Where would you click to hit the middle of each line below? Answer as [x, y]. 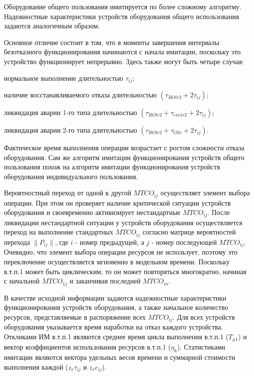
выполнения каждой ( [36, 366]
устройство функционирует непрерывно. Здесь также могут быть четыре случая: [124, 61]
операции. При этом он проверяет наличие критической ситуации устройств [117, 202]
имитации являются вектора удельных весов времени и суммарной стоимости [120, 357]
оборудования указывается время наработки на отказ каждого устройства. [114, 327]
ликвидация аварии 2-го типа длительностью [71, 130]
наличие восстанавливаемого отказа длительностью [81, 95]
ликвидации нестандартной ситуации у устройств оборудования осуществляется [123, 222]
